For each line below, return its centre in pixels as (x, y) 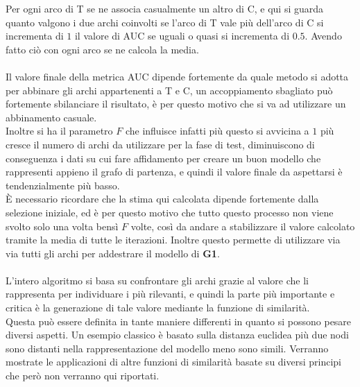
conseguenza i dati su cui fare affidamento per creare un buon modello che (163, 158)
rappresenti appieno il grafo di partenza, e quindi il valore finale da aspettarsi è (174, 172)
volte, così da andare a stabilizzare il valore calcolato (243, 226)
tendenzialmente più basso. (63, 185)
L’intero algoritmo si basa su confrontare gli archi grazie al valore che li (157, 280)
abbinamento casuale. (51, 117)
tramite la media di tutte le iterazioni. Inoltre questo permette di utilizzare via (173, 240)
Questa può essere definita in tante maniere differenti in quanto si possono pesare (179, 321)
